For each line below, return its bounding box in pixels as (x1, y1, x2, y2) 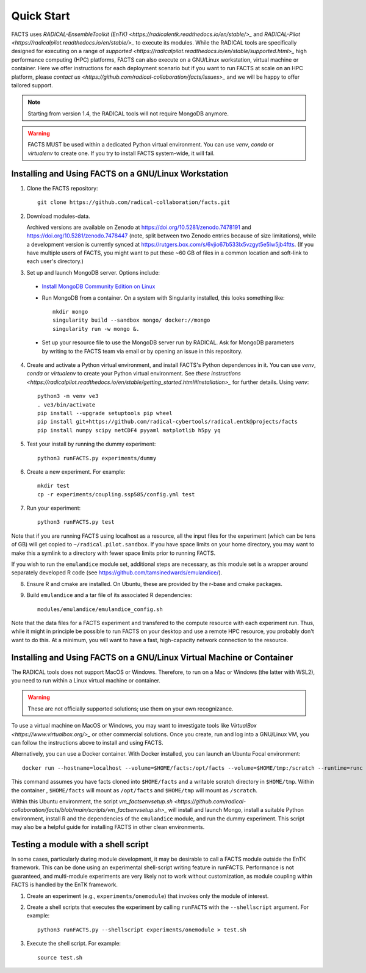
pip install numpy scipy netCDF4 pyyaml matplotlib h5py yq (37, 427, 221, 433)
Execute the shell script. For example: (26, 940, 121, 947)
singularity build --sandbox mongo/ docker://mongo (52, 317, 210, 324)
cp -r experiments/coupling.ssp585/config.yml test (37, 491, 195, 497)
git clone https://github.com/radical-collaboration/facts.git (37, 199, 231, 206)
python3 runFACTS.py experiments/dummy (37, 455, 157, 461)
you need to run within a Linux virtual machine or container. (11, 677, 161, 684)
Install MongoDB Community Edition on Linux (41, 283, 156, 290)
